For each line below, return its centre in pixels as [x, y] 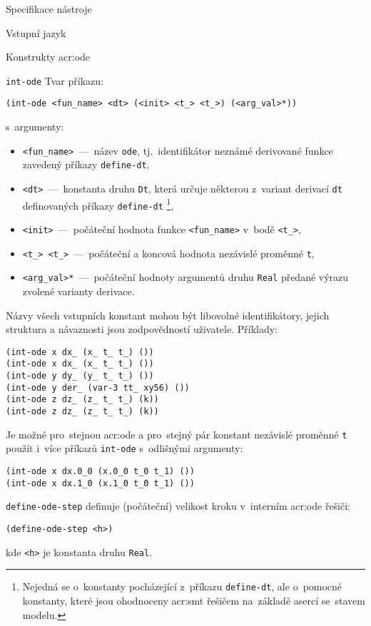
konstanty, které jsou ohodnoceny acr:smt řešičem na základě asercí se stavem [194, 600]
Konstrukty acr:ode [48, 57]
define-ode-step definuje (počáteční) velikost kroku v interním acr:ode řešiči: [178, 506]
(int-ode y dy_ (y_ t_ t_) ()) [80, 376]
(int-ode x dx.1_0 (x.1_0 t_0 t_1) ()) [100, 483]
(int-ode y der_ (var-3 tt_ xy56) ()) [98, 388]
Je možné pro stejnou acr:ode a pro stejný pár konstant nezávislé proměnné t [177, 434]
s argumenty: [35, 127]
